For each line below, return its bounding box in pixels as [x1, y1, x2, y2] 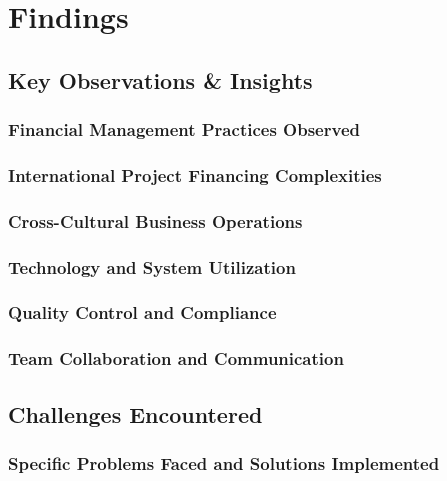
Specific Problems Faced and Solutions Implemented [8, 450, 440, 475]
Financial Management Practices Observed [8, 117, 360, 142]
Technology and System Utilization [8, 254, 296, 279]
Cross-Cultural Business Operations [8, 208, 303, 233]
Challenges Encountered [8, 398, 263, 429]
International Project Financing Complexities [8, 162, 382, 187]
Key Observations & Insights [8, 64, 313, 95]
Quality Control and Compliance [8, 300, 277, 325]
